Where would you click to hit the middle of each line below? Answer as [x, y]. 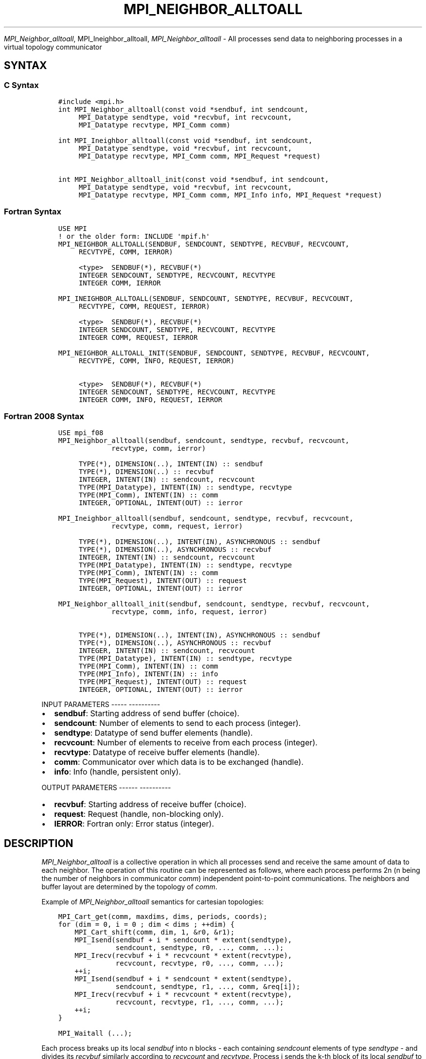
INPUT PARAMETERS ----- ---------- [101, 705]
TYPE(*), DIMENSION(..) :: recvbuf [146, 472]
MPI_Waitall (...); [95, 1033]
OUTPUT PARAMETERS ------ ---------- [106, 788]
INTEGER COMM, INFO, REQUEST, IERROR [150, 399]
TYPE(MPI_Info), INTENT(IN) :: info [148, 674]
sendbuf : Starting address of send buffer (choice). [147, 714]
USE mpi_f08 [81, 433]
